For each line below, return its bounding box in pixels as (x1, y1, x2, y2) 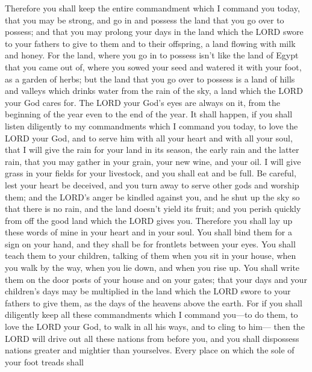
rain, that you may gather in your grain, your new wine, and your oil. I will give (5, 155, 301, 167)
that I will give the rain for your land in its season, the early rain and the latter (5, 143, 299, 156)
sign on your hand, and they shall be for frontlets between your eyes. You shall (5, 237, 296, 250)
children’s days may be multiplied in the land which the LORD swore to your (5, 285, 291, 297)
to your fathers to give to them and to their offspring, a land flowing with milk (5, 37, 296, 49)
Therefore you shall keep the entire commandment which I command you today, (5, 2, 300, 14)
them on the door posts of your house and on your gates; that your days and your (5, 273, 307, 285)
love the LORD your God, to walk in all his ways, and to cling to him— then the (5, 320, 305, 333)
